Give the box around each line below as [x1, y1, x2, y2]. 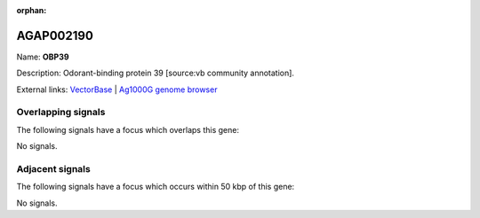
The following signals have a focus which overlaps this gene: [16, 124, 240, 135]
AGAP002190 [16, 27, 93, 43]
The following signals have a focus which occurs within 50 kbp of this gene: [16, 182, 295, 192]
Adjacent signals [16, 162, 91, 175]
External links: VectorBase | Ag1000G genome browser [16, 84, 218, 95]
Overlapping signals [16, 106, 106, 119]
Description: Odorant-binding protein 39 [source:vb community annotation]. [16, 67, 295, 79]
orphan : [16, 5, 47, 15]
